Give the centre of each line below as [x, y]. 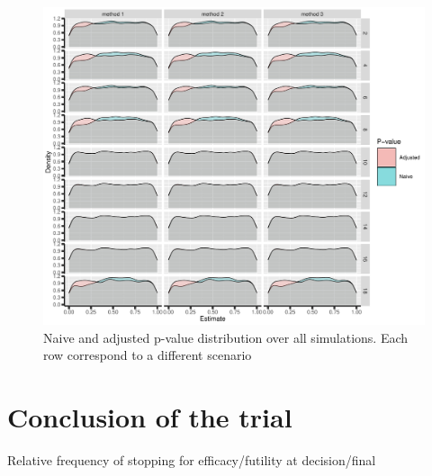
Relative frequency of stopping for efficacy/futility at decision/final [192, 460]
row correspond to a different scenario [148, 355]
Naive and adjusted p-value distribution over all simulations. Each [226, 337]
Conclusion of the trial [150, 417]
